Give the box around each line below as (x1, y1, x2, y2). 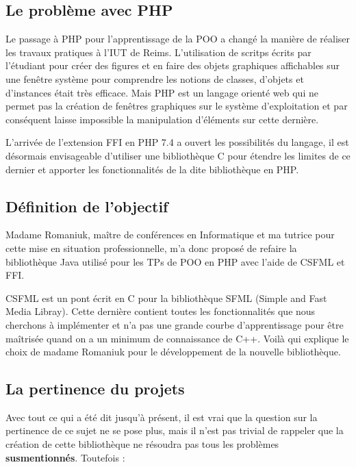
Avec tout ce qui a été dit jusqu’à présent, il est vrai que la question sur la (5, 409, 318, 424)
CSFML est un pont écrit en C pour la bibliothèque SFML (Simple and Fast (5, 290, 327, 305)
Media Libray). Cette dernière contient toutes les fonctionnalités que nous (5, 304, 316, 318)
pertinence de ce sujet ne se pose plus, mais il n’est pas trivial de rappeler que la (5, 423, 344, 438)
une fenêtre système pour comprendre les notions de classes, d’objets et (5, 71, 304, 86)
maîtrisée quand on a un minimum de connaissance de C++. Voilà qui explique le (5, 331, 349, 345)
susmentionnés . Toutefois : (5, 450, 125, 464)
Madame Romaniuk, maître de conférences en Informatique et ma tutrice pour (5, 227, 335, 242)
